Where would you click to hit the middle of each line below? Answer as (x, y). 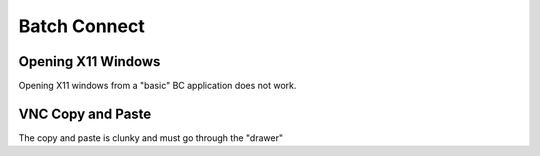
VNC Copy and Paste (85, 113)
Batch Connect (81, 26)
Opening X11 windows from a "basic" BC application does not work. (157, 86)
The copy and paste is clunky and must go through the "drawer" (151, 137)
